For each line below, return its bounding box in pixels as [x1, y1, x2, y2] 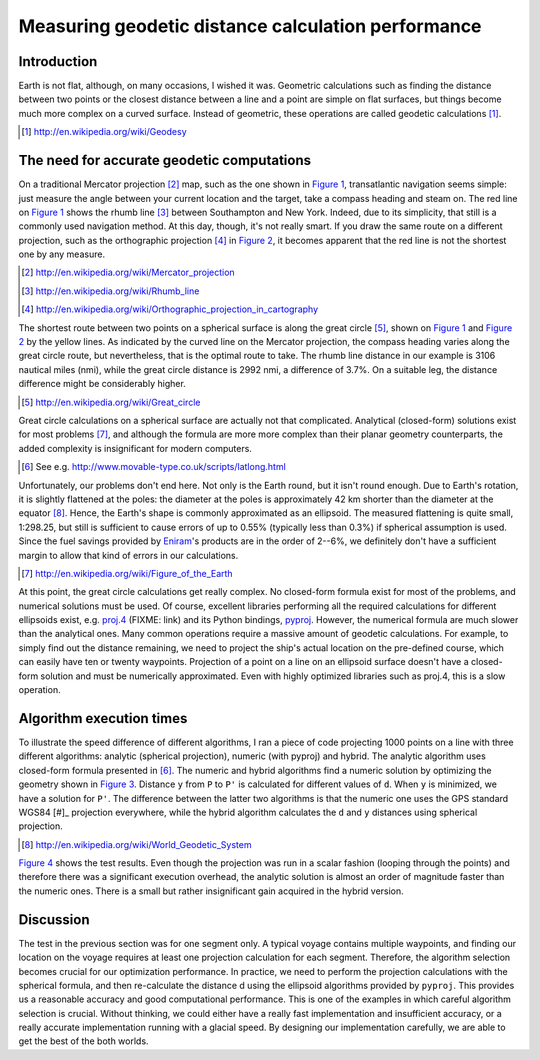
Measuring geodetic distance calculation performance [18, 15, 482, 37]
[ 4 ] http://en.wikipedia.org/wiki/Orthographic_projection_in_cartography [21, 303, 319, 315]
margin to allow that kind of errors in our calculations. [18, 549, 239, 561]
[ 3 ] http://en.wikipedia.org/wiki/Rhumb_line [21, 285, 200, 297]
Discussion [18, 911, 90, 928]
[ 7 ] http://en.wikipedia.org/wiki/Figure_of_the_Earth [21, 567, 234, 579]
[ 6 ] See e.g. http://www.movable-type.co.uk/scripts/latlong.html [21, 461, 287, 473]
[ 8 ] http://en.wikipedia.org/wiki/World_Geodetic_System [21, 838, 252, 850]
